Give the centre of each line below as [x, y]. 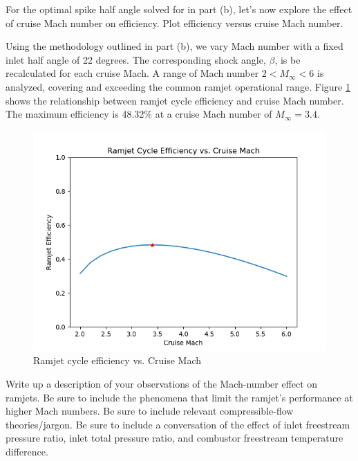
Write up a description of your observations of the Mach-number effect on [162, 383]
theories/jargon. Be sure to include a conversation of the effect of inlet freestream [178, 424]
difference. [27, 451]
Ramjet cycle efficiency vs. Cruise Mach [117, 360]
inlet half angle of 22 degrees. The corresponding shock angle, [136, 59]
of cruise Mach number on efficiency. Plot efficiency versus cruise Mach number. [175, 22]
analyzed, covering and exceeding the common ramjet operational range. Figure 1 [178, 86]
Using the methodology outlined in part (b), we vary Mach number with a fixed [175, 46]
